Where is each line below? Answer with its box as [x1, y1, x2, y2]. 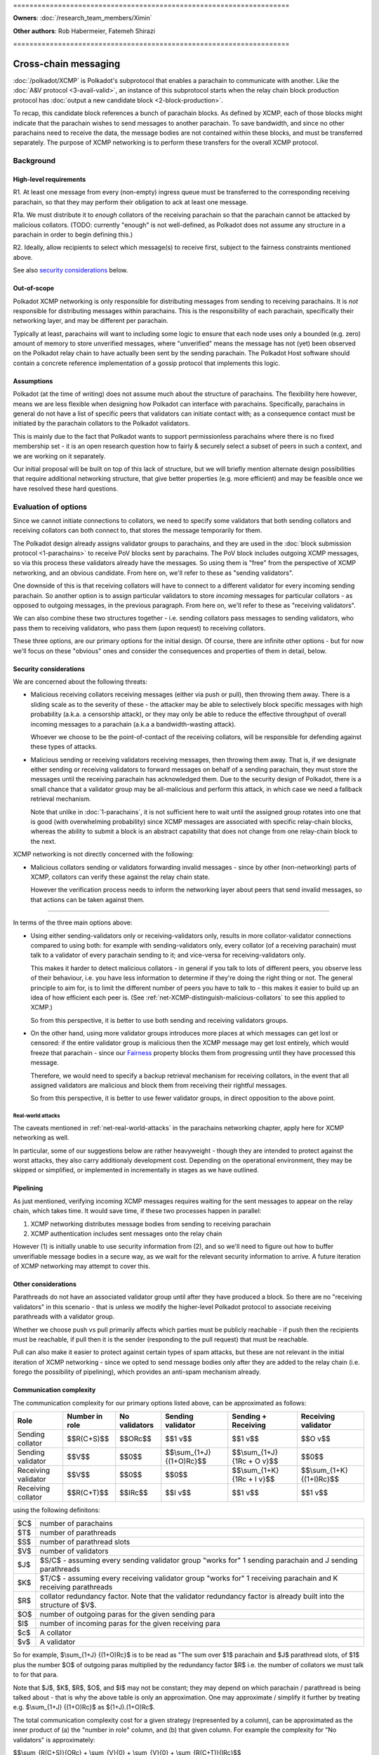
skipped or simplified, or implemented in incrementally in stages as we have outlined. [13, 1166, 259, 1174]
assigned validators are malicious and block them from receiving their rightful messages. [30, 1081, 288, 1090]
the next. [30, 837, 56, 845]
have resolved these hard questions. [13, 484, 119, 493]
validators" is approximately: [13, 1735, 95, 1744]
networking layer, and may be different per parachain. [13, 317, 168, 325]
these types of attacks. [30, 743, 98, 751]
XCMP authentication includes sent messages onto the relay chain [30, 1229, 222, 1238]
